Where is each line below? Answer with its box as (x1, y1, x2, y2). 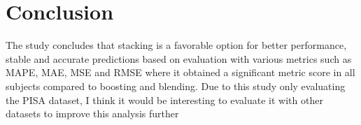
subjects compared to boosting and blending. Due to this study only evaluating (6, 78, 346, 93)
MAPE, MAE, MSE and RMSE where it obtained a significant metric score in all (6, 65, 355, 80)
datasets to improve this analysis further (6, 106, 179, 121)
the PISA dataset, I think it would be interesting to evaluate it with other (6, 92, 323, 107)
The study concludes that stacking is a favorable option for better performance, (6, 38, 347, 52)
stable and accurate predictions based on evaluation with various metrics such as (6, 51, 352, 66)
